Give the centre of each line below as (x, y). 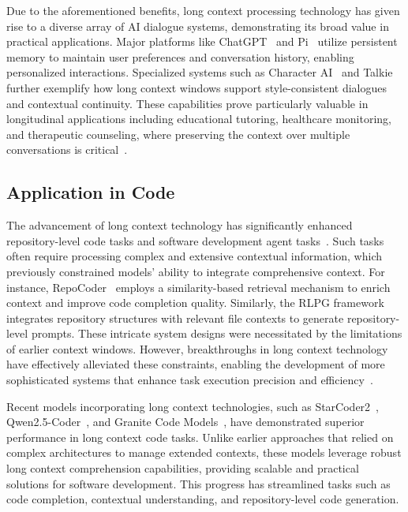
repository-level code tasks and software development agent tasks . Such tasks (195, 240)
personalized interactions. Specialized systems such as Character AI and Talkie (200, 72)
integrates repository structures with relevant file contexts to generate (175, 318)
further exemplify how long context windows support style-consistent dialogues (197, 87)
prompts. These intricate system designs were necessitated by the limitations (217, 333)
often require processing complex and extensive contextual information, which (195, 256)
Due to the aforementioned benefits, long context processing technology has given (203, 10)
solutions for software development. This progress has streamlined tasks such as (198, 483)
